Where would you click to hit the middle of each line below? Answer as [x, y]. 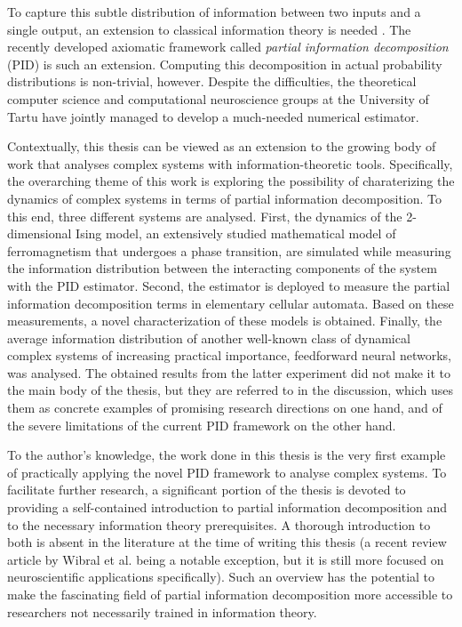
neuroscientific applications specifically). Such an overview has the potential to [221, 577]
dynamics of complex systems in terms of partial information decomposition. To [225, 198]
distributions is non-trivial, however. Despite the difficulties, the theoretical [212, 81]
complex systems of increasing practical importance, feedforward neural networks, [229, 355]
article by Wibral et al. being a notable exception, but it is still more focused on [226, 559]
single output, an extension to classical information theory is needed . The [209, 29]
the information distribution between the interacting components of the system [222, 268]
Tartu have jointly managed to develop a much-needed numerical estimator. [213, 116]
